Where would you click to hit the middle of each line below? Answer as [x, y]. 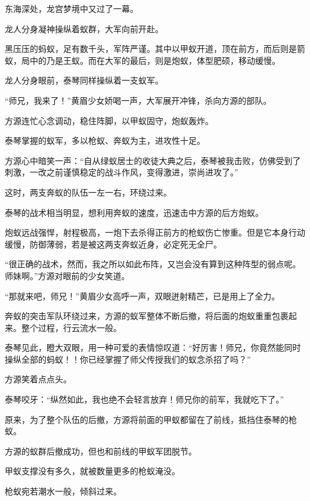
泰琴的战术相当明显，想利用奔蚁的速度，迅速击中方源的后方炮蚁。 [134, 212]
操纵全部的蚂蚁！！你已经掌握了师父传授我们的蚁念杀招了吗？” [128, 359]
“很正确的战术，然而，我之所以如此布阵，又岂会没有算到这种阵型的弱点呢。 [153, 264]
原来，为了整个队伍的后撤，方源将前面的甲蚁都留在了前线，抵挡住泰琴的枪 [151, 419]
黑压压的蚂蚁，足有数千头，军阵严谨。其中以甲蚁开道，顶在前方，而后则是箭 [155, 49]
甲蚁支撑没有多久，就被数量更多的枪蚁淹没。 [92, 471]
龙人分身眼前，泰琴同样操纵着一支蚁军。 [84, 80]
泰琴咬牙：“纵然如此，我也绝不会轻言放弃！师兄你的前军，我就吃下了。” [145, 399]
